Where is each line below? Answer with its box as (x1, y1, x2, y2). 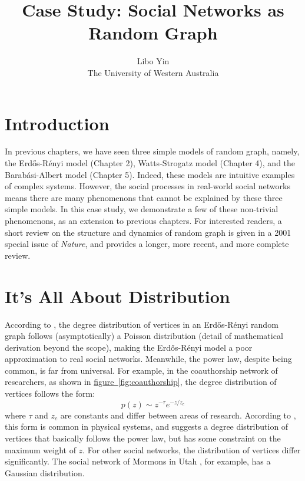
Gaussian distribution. (5, 466, 85, 479)
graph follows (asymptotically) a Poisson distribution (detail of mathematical (5, 330, 283, 342)
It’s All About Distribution (5, 284, 230, 308)
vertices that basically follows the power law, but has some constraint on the (5, 431, 281, 444)
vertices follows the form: (5, 387, 95, 400)
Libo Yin (137, 55, 170, 67)
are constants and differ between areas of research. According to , (60, 408, 296, 421)
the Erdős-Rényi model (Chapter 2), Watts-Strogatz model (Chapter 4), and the (5, 157, 296, 169)
